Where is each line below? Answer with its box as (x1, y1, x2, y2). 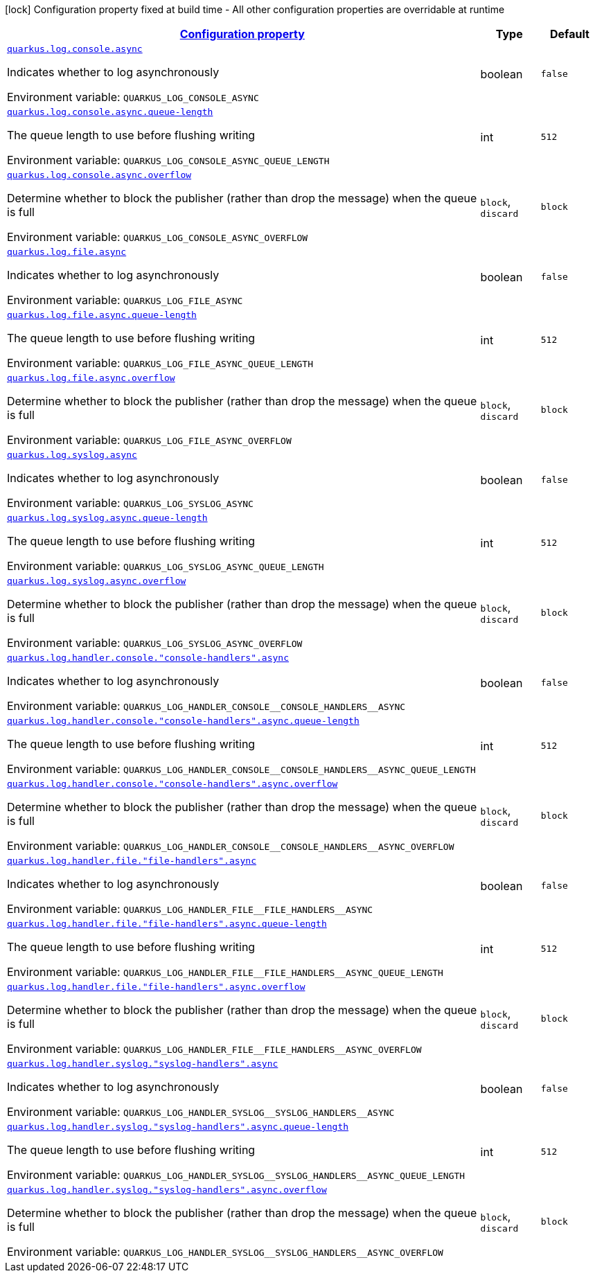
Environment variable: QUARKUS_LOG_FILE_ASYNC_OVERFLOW (7, 433, 292, 447)
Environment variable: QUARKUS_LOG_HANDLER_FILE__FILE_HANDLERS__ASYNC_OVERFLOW (7, 1042, 422, 1056)
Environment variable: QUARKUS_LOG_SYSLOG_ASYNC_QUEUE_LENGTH (7, 559, 324, 573)
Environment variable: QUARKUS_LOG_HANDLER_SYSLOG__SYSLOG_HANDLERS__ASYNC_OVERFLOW (7, 1245, 443, 1259)
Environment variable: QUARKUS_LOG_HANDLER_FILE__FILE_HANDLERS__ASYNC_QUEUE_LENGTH (7, 965, 443, 979)
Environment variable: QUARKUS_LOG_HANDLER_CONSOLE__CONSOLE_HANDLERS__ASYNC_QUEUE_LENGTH (7, 762, 476, 776)
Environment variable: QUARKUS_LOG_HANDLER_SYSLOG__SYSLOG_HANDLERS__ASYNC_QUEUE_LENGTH (7, 1168, 465, 1182)
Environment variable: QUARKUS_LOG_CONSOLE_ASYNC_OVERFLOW (7, 230, 308, 244)
